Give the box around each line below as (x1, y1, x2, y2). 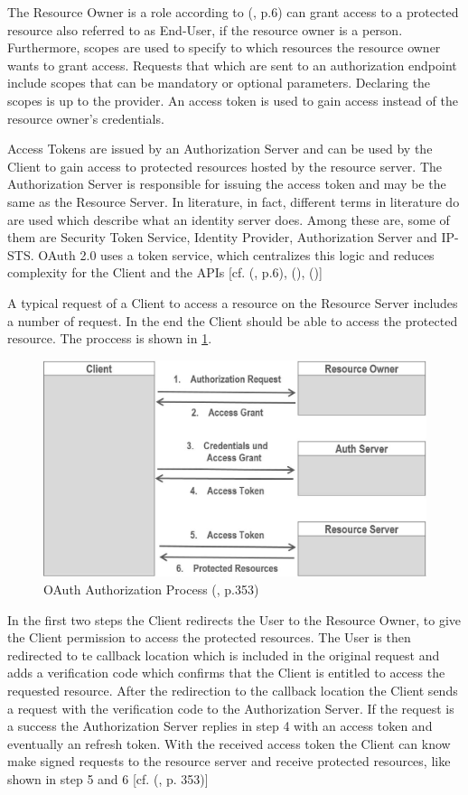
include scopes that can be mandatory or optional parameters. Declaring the (7, 73, 431, 92)
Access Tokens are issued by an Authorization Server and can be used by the (7, 139, 433, 158)
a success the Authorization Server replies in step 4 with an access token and (7, 716, 433, 735)
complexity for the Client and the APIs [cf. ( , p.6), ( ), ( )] (7, 263, 323, 282)
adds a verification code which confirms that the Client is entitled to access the (7, 663, 445, 682)
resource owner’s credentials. (7, 108, 164, 127)
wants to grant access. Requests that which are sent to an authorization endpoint (7, 55, 457, 74)
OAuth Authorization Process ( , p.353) (43, 580, 259, 599)
